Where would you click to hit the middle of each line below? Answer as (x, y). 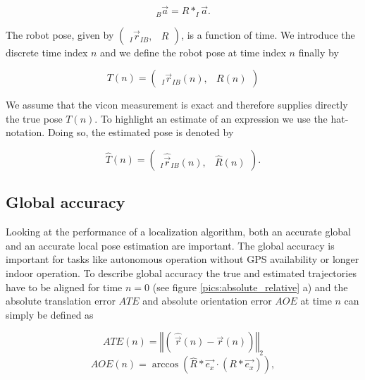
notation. (25, 132)
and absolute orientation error (207, 301)
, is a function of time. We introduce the (268, 34)
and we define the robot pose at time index (193, 52)
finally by (318, 52)
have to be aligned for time (64, 287)
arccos (165, 365)
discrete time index (47, 52)
